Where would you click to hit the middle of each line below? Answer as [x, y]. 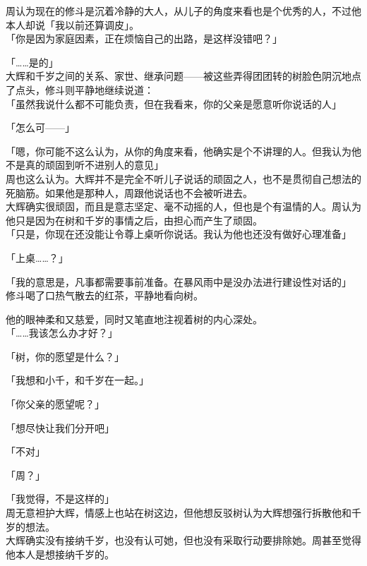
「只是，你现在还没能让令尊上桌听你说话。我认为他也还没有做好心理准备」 [179, 234]
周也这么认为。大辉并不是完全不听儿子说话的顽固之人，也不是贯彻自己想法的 [183, 178]
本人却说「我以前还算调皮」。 [72, 24]
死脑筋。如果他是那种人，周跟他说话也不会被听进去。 [129, 192]
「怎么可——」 [40, 127]
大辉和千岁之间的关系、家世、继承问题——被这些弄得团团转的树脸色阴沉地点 [183, 76]
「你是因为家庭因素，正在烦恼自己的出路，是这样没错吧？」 [144, 38]
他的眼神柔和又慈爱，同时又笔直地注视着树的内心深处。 [134, 319]
